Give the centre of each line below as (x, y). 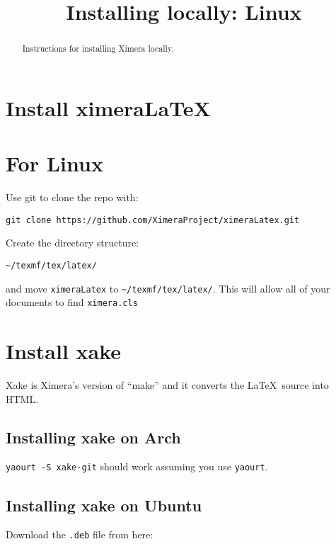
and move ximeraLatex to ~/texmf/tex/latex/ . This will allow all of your (168, 288)
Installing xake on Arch (93, 437)
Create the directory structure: (73, 243)
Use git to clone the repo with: (72, 197)
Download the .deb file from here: (80, 534)
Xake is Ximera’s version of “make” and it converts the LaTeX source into (167, 385)
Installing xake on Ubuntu (104, 505)
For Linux (54, 163)
